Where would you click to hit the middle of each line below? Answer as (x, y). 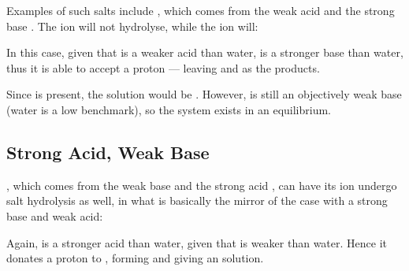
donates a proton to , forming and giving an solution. (135, 258)
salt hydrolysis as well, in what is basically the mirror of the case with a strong (197, 200)
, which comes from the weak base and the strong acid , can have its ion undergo (202, 185)
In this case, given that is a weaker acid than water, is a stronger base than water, (205, 52)
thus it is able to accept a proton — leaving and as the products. (163, 67)
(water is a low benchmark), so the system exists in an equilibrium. (169, 109)
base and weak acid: (55, 215)
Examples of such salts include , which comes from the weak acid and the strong (201, 10)
